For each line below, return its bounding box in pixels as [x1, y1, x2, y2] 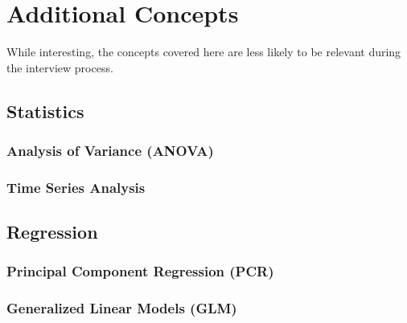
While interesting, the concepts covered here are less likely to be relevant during [6, 43, 401, 60]
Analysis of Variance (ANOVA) [6, 141, 214, 161]
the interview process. [6, 59, 113, 76]
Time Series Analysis [6, 177, 146, 197]
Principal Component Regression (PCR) [6, 261, 274, 281]
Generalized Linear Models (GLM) [6, 298, 237, 318]
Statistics [6, 98, 84, 123]
